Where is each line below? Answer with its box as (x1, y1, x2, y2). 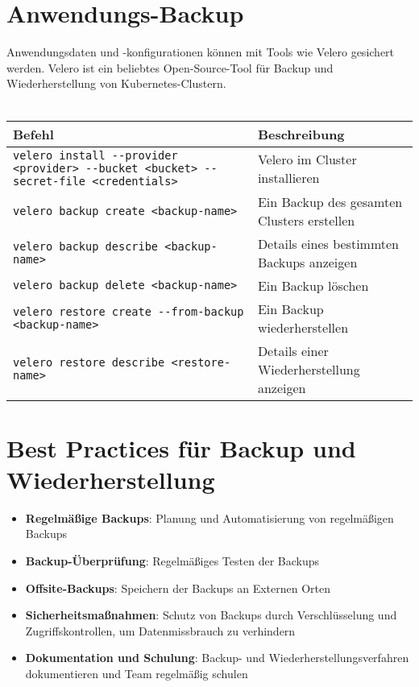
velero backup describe (13, 239, 159, 253)
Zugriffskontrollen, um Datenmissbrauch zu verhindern (25, 622, 296, 639)
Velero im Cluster (257, 149, 357, 168)
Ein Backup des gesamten (257, 192, 403, 211)
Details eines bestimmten (257, 234, 400, 253)
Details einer (257, 341, 329, 360)
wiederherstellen (257, 317, 349, 337)
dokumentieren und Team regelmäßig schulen (25, 664, 248, 681)
